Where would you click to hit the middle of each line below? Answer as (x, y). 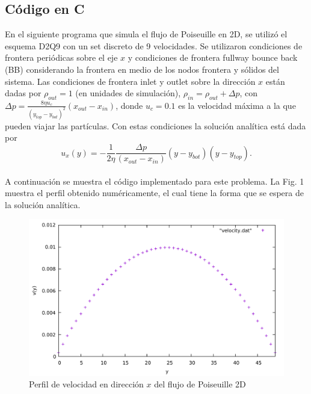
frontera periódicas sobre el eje (61, 57)
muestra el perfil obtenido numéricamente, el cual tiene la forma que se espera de (154, 193)
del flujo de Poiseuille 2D (200, 384)
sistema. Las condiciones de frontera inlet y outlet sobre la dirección (130, 81)
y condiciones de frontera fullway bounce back (213, 57)
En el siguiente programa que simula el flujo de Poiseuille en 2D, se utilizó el (146, 34)
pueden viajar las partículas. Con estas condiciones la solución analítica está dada (155, 125)
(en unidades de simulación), (128, 93)
